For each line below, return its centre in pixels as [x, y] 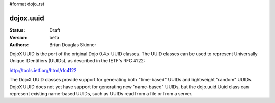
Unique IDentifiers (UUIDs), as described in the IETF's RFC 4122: [77, 61]
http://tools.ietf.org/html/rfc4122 [43, 70]
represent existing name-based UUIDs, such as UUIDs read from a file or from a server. [101, 94]
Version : [19, 38]
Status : [17, 30]
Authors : [19, 44]
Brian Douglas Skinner [73, 44]
